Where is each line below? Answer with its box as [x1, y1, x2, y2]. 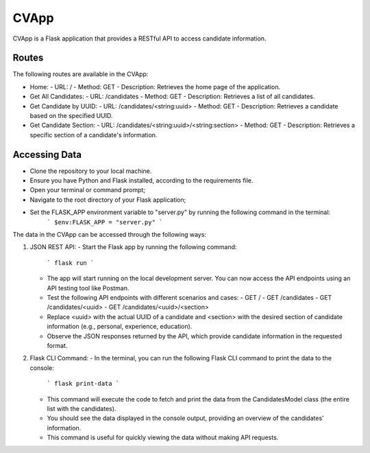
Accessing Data [12, 148, 82, 161]
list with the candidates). [47, 404, 116, 413]
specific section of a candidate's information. [29, 130, 158, 139]
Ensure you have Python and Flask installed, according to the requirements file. [29, 176, 254, 185]
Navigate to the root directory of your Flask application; [29, 196, 186, 204]
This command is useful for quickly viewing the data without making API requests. [47, 433, 279, 442]
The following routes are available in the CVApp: [12, 70, 149, 78]
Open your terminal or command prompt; [29, 186, 146, 194]
